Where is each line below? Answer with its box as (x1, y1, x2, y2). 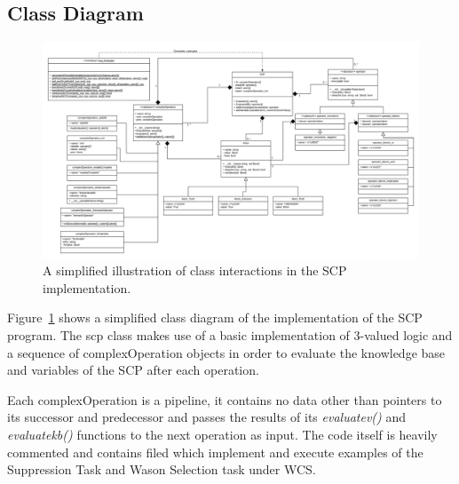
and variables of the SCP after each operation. (7, 361, 259, 379)
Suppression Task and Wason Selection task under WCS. (7, 460, 316, 479)
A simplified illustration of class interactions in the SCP (43, 261, 347, 280)
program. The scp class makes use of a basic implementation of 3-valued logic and (7, 326, 453, 345)
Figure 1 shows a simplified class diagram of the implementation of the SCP (7, 308, 423, 327)
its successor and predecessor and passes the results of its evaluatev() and (7, 408, 407, 426)
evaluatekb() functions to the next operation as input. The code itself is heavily (7, 425, 438, 444)
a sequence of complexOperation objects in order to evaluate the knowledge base (7, 343, 446, 361)
